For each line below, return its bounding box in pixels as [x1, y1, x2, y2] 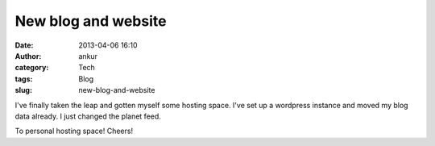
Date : [14, 40, 34, 50]
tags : [14, 73, 33, 84]
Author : [14, 51, 42, 60]
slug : [14, 86, 32, 95]
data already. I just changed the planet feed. [14, 111, 161, 121]
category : [14, 63, 49, 73]
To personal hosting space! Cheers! [14, 126, 133, 136]
